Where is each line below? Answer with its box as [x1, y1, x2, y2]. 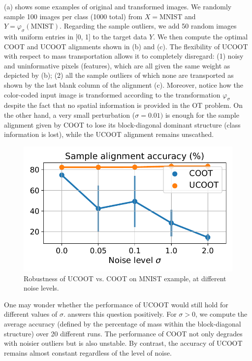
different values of [4, 309, 58, 319]
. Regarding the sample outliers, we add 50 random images [60, 21, 237, 31]
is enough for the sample [165, 109, 239, 120]
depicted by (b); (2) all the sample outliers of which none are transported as [4, 70, 234, 80]
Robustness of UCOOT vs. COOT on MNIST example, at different [24, 273, 226, 283]
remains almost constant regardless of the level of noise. [4, 347, 172, 358]
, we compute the [195, 309, 248, 319]
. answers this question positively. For [63, 309, 177, 319]
